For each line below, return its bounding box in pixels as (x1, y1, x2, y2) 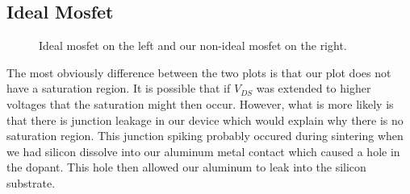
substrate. (6, 174, 56, 191)
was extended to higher (256, 80, 371, 97)
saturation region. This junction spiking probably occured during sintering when (6, 127, 404, 144)
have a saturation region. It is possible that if (6, 80, 231, 97)
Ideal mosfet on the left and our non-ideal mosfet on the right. (39, 37, 347, 54)
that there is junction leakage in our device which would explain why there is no (6, 111, 404, 128)
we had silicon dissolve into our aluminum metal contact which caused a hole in (6, 142, 400, 159)
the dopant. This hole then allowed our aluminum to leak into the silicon (6, 159, 366, 175)
